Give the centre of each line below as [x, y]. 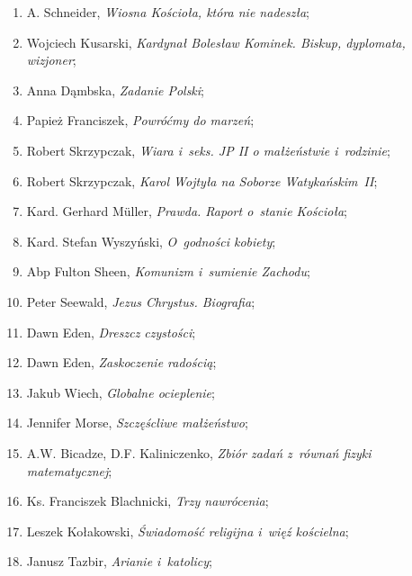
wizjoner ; [51, 60]
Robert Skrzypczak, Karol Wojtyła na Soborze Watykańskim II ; [202, 180]
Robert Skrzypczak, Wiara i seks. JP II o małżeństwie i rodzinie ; [208, 150]
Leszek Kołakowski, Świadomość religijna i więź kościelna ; [188, 531]
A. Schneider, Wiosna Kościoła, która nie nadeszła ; [168, 12]
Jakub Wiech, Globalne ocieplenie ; [121, 392]
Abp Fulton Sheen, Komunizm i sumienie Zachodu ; [168, 271]
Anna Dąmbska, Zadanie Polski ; [116, 90]
